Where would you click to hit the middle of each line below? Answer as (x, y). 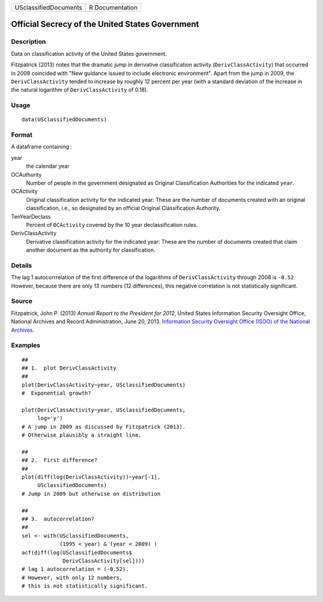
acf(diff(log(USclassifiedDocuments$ (77, 552)
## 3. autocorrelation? (58, 519)
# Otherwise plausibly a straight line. (82, 435)
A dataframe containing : (42, 147)
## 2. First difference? (60, 460)
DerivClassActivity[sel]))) (103, 561)
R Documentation (113, 7)
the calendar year (48, 166)
